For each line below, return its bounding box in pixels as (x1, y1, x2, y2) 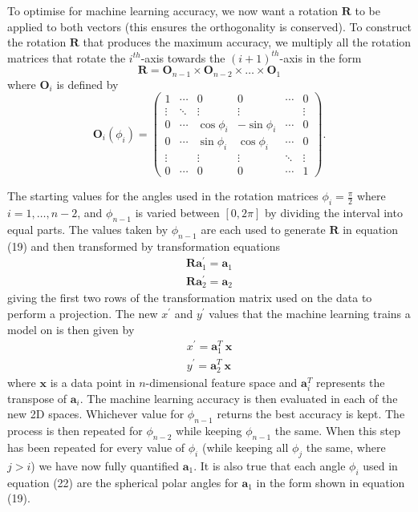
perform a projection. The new (7, 304, 158, 321)
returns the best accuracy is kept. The (217, 405, 405, 422)
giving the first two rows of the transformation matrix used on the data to (7, 289, 372, 306)
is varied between (135, 204, 220, 221)
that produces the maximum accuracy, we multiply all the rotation (83, 34, 412, 50)
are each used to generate (201, 220, 326, 237)
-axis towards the (140, 49, 225, 66)
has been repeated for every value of (7, 439, 185, 456)
